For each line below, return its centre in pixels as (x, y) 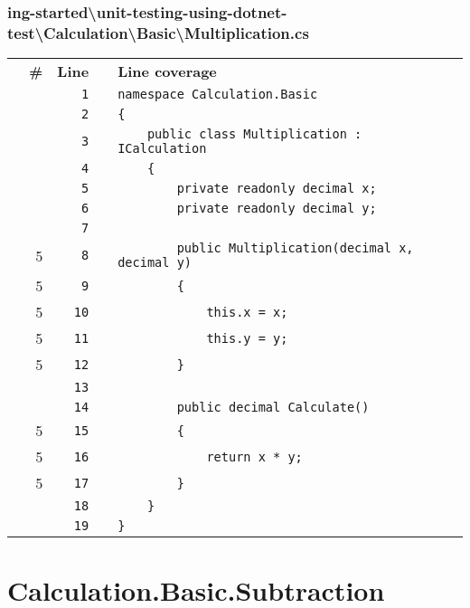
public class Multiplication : (254, 134)
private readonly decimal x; (277, 189)
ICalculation (162, 149)
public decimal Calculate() (273, 408)
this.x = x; (247, 312)
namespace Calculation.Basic (218, 95)
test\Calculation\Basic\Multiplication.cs (158, 32)
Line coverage (167, 71)
